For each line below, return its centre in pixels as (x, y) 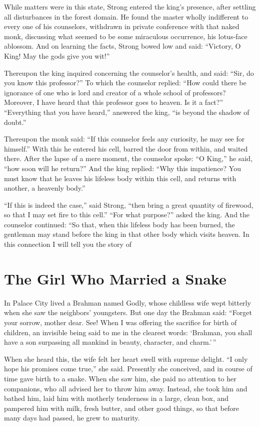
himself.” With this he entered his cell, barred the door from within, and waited (126, 148)
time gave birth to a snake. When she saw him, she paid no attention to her (120, 378)
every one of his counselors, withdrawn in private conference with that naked (122, 26)
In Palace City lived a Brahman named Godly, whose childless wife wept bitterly (127, 302)
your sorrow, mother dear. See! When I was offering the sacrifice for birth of (120, 322)
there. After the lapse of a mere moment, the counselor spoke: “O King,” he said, (128, 158)
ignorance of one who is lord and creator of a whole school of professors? (115, 92)
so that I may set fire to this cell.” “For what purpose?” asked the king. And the (127, 215)
